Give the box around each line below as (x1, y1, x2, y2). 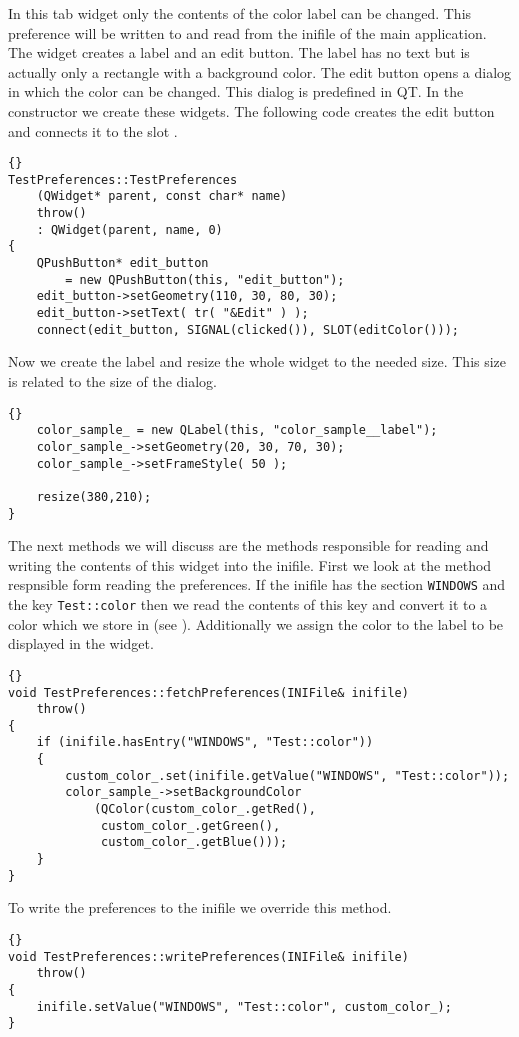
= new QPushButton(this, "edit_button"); (65, 272, 345, 287)
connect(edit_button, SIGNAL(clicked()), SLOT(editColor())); (36, 322, 460, 337)
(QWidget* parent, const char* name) (36, 189, 288, 204)
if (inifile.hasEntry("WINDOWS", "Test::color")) (36, 735, 374, 750)
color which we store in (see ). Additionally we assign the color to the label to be (8, 613, 504, 634)
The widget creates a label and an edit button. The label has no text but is (8, 42, 470, 63)
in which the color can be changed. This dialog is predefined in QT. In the (8, 81, 464, 102)
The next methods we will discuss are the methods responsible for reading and (8, 535, 489, 556)
